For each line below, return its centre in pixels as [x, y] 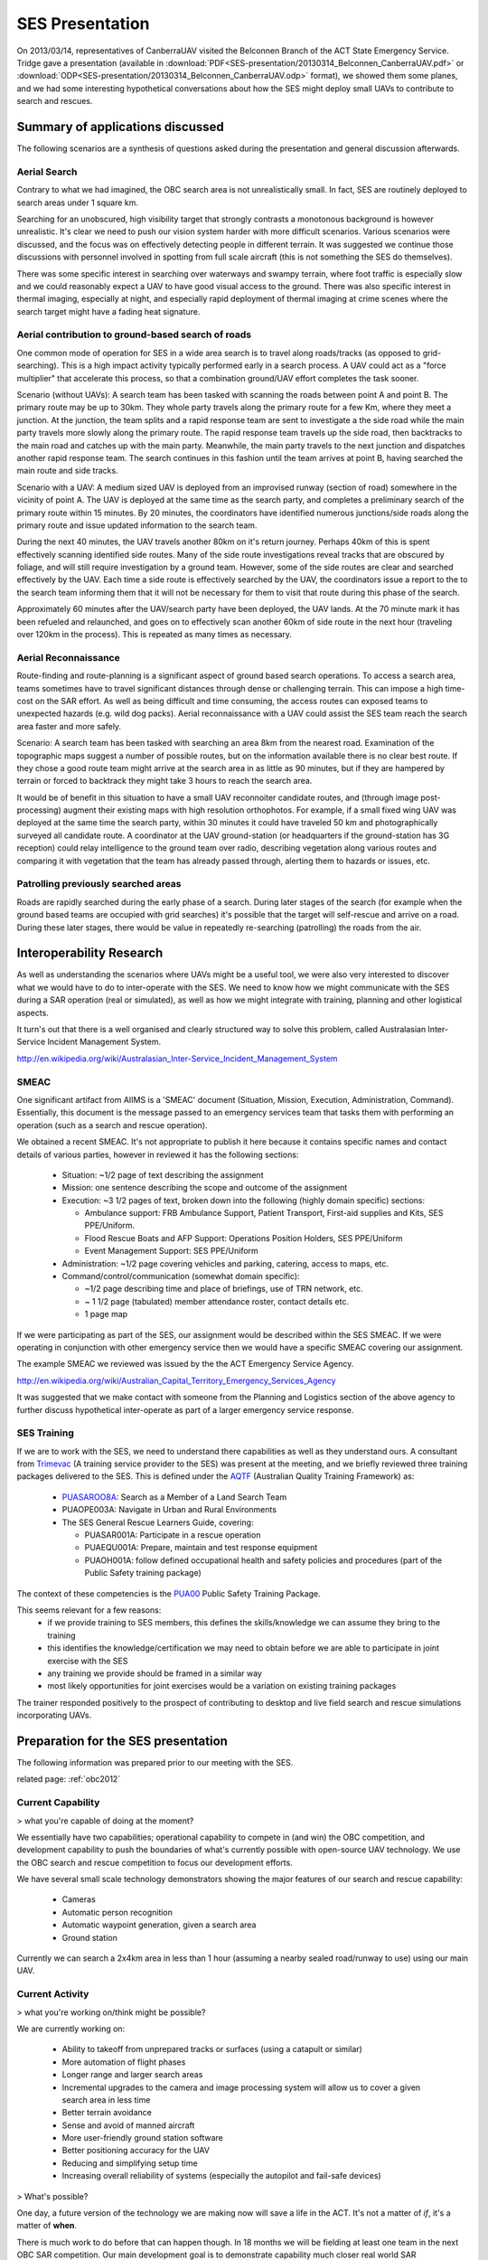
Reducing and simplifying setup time [130, 2163]
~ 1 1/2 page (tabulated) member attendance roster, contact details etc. [217, 1301]
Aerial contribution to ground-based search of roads [134, 334]
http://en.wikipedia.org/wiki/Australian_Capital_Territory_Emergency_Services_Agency [176, 1380]
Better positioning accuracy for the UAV [136, 2151]
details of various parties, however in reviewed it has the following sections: [158, 1154]
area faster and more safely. [69, 726]
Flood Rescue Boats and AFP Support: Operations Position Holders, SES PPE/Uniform [244, 1238]
